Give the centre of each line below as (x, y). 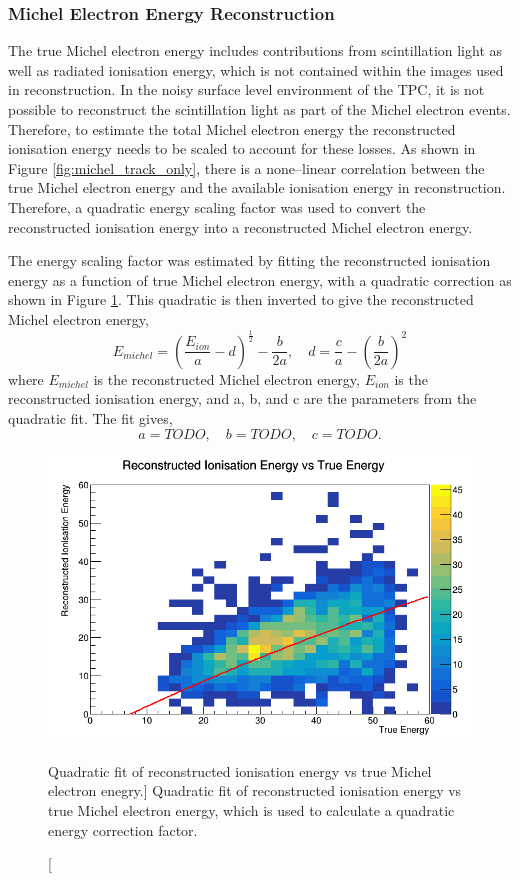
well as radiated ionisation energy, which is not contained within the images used (256, 69)
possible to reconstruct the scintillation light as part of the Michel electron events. (259, 109)
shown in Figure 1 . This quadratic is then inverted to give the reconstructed (241, 299)
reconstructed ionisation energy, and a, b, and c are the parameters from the (242, 398)
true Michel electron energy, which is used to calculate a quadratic (251, 809)
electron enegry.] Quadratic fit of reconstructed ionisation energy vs (255, 790)
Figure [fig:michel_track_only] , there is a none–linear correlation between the (246, 167)
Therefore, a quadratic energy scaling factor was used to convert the (217, 206)
